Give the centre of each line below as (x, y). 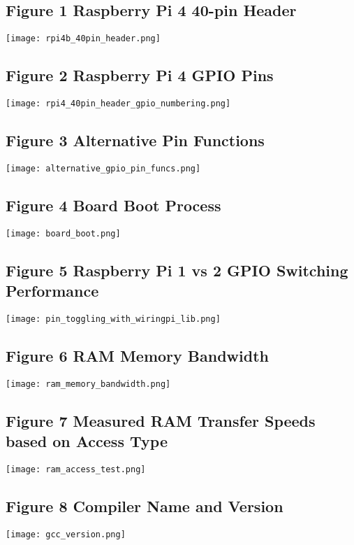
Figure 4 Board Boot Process (113, 205)
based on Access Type (87, 441)
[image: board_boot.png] (63, 233)
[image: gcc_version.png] (66, 535)
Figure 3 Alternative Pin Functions (135, 140)
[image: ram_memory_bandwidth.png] (88, 384)
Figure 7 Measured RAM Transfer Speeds (161, 420)
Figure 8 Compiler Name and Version (145, 506)
